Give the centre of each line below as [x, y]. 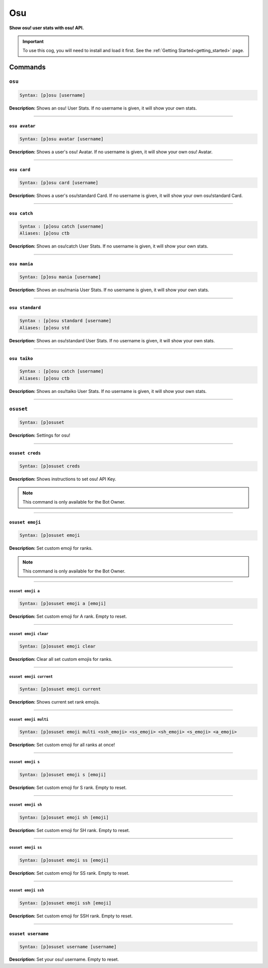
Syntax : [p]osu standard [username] [66, 321]
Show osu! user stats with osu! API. [47, 28]
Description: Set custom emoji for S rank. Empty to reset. [68, 787]
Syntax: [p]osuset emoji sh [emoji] [64, 817]
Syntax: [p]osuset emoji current [60, 689]
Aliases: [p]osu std [44, 328]
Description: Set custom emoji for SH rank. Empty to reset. [69, 830]
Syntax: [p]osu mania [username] [60, 277]
